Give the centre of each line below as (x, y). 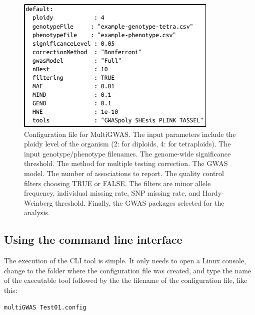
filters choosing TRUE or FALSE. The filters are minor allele (117, 183)
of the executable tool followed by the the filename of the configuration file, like (126, 280)
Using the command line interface (93, 240)
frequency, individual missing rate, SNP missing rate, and (112, 193)
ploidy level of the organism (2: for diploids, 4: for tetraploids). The (127, 144)
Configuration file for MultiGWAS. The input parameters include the (130, 134)
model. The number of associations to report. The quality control (124, 173)
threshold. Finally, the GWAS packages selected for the (140, 202)
